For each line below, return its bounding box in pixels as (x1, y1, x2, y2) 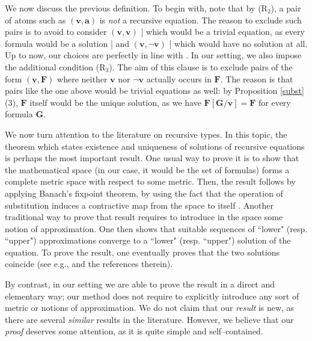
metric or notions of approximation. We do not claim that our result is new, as (5, 301, 295, 314)
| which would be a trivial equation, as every (141, 25, 305, 38)
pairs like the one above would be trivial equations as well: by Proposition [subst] (5, 84, 304, 97)
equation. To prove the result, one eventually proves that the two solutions (5, 245, 280, 258)
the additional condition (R (5, 60, 106, 73)
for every (258, 96, 291, 108)
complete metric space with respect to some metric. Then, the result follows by (5, 175, 296, 188)
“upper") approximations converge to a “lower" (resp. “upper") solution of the (5, 234, 291, 247)
